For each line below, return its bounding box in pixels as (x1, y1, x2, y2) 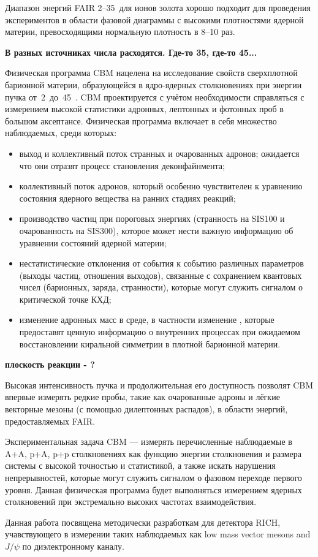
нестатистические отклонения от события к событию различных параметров (19, 257, 304, 270)
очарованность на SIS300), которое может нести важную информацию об (19, 224, 293, 237)
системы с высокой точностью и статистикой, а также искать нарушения (5, 459, 276, 472)
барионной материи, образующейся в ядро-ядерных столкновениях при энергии (5, 78, 302, 91)
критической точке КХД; (19, 292, 112, 305)
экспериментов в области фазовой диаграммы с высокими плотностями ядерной (5, 13, 304, 26)
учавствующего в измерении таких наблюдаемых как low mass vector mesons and (5, 528, 311, 540)
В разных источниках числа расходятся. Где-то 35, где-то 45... (5, 45, 257, 58)
